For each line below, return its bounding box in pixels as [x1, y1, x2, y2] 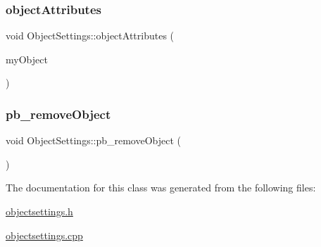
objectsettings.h [6, 204, 73, 218]
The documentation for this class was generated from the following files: [6, 180, 316, 195]
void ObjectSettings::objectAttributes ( [6, 28, 175, 43]
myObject [6, 51, 48, 66]
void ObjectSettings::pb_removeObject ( [6, 133, 182, 148]
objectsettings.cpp [6, 227, 83, 242]
